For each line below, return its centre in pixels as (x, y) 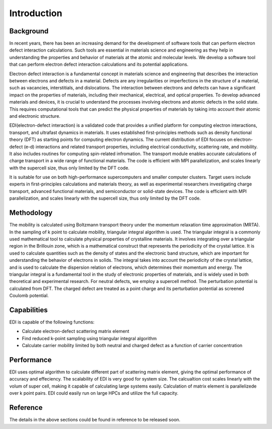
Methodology (31, 213)
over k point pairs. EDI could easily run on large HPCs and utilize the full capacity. (94, 393)
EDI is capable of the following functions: (52, 322)
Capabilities (28, 310)
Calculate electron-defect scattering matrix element (76, 331)
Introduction (36, 13)
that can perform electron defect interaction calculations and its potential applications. (99, 64)
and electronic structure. (35, 116)
